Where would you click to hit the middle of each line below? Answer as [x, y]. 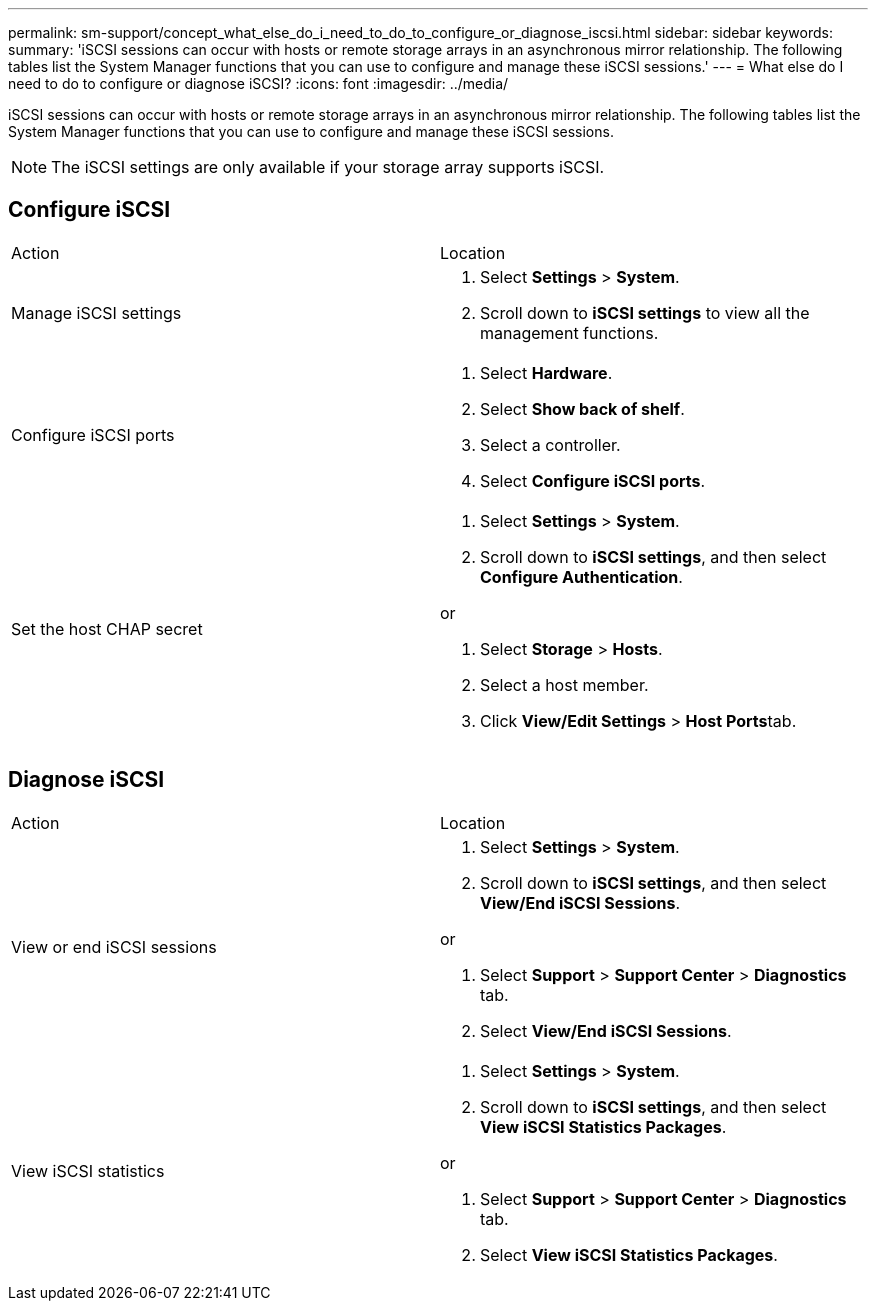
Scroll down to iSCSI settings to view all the [645, 312]
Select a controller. [550, 444]
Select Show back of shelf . [582, 408]
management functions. [569, 332]
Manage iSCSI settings [96, 312]
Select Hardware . [546, 372]
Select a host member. [564, 684]
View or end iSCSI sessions [114, 946]
